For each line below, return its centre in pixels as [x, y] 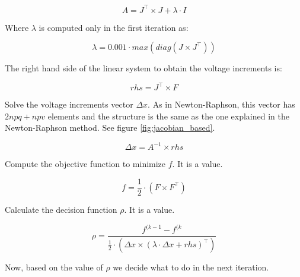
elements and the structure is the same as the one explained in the [168, 116]
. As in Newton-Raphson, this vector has [221, 104]
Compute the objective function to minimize [85, 164]
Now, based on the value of [54, 267]
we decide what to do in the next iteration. [191, 267]
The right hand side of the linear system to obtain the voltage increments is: [143, 68]
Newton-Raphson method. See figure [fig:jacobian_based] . [110, 128]
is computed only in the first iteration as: [114, 27]
